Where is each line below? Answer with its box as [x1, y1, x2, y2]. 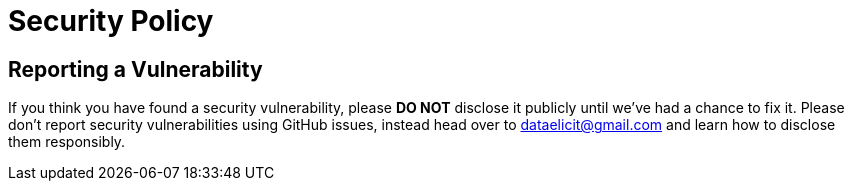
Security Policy [8, 4, 214, 38]
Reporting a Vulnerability [8, 56, 263, 82]
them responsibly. [8, 133, 126, 151]
